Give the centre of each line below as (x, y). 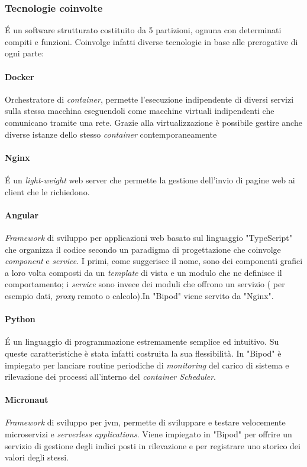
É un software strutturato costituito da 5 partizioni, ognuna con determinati (143, 30)
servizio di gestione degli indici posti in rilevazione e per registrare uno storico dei (153, 445)
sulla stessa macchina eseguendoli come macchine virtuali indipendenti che (140, 111)
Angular (22, 215)
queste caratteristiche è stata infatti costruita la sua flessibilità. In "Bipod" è (143, 353)
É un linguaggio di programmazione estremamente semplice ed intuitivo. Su (142, 341)
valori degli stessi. (37, 457)
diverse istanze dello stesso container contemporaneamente (111, 134)
